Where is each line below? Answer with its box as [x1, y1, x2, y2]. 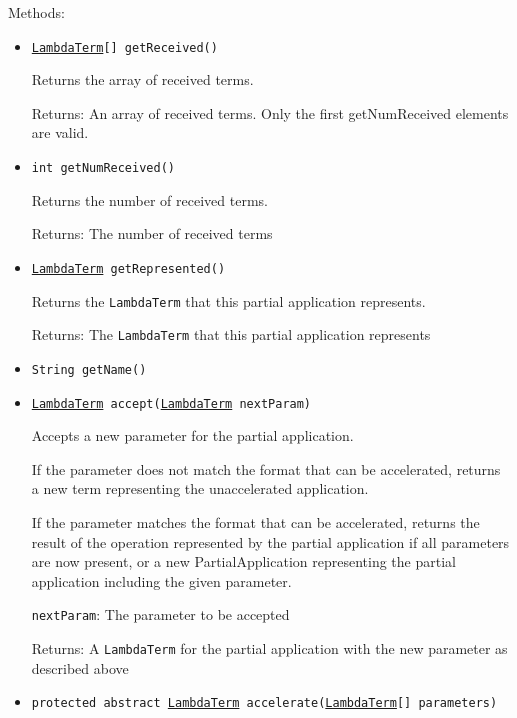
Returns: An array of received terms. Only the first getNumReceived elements [31, 102, 509, 123]
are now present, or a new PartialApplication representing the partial [31, 551, 456, 572]
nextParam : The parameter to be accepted [31, 604, 290, 625]
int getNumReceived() [31, 161, 175, 176]
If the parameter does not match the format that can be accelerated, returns [31, 458, 501, 479]
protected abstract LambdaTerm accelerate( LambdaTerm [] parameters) [31, 696, 498, 711]
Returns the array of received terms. [31, 69, 254, 90]
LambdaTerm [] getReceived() [31, 40, 218, 55]
